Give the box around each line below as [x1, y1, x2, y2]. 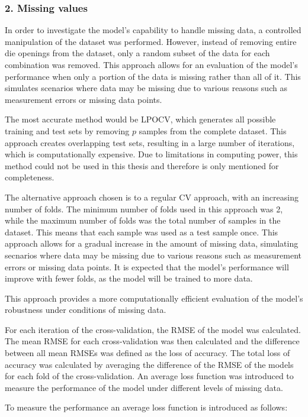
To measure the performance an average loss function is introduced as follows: [5, 401, 288, 413]
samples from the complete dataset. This [139, 124, 287, 137]
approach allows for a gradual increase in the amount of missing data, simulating [5, 237, 299, 250]
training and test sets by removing [5, 124, 130, 137]
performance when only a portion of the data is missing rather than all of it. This [5, 70, 301, 82]
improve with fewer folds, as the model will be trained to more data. [5, 272, 253, 285]
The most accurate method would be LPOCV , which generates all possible [5, 113, 276, 125]
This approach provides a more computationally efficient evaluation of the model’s [5, 292, 303, 304]
